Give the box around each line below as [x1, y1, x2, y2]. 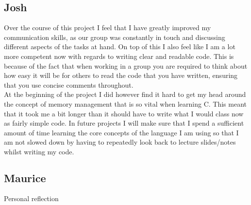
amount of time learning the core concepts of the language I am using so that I [4, 127, 239, 137]
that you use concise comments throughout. [4, 79, 134, 90]
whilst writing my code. [4, 146, 74, 156]
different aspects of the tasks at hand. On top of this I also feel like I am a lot [4, 41, 235, 52]
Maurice [4, 170, 46, 185]
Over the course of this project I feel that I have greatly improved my [4, 22, 211, 33]
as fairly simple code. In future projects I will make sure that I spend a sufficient [4, 118, 244, 128]
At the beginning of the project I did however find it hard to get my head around [4, 89, 246, 99]
